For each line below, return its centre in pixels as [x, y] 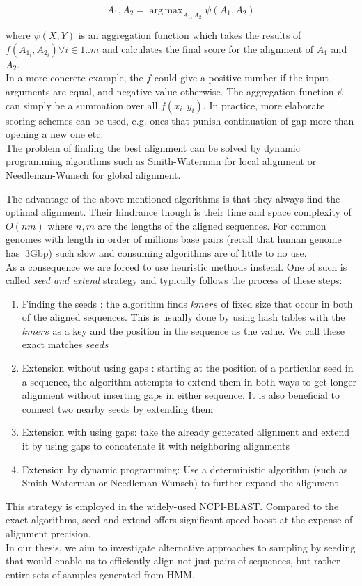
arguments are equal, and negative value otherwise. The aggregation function [170, 91]
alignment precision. [48, 533]
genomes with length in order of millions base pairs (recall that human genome [174, 239]
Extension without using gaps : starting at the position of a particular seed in [188, 368]
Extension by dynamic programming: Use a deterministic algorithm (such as [185, 469]
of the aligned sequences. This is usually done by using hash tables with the [183, 317]
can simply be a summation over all [82, 105]
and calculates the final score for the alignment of [208, 48]
